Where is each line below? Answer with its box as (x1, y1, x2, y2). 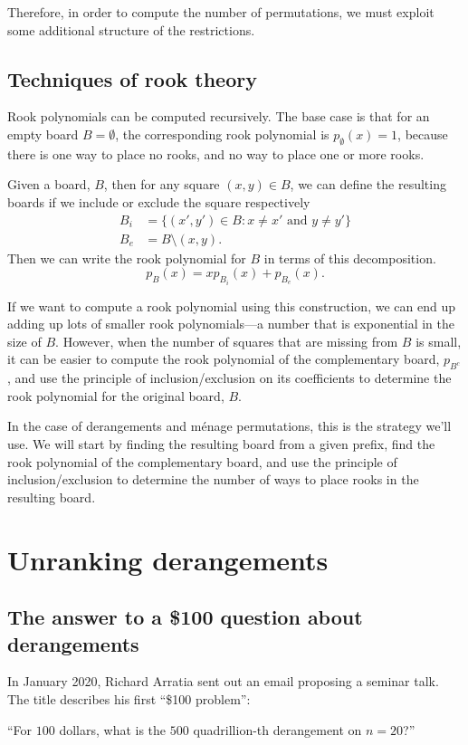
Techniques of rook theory (7, 64, 257, 92)
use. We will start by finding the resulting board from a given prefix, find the (7, 435, 435, 454)
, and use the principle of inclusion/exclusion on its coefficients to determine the (7, 368, 452, 387)
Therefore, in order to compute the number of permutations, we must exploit (7, 3, 435, 21)
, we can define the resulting (290, 175, 446, 194)
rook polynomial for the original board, (7, 386, 224, 405)
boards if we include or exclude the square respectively (7, 192, 310, 211)
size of (7, 331, 42, 350)
